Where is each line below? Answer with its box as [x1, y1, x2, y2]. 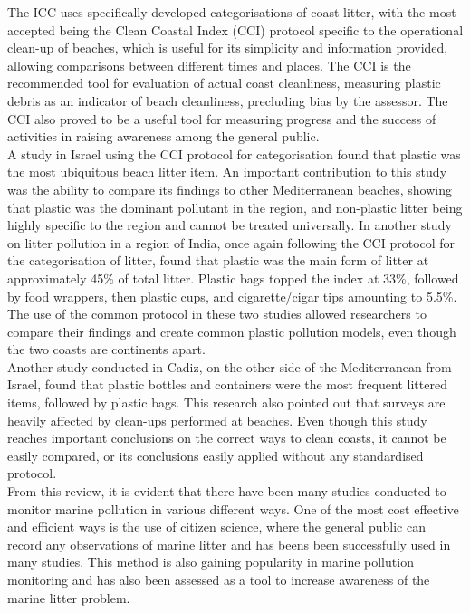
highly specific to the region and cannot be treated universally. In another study [7, 216, 452, 235]
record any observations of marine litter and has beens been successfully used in [7, 534, 451, 553]
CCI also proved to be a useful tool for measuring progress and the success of [7, 109, 436, 128]
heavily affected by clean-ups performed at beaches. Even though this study [7, 410, 427, 429]
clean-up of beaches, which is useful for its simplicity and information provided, [7, 38, 448, 57]
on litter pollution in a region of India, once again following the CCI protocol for [7, 233, 456, 252]
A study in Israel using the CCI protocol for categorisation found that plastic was [7, 144, 461, 163]
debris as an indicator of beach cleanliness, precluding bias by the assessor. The [7, 91, 448, 110]
